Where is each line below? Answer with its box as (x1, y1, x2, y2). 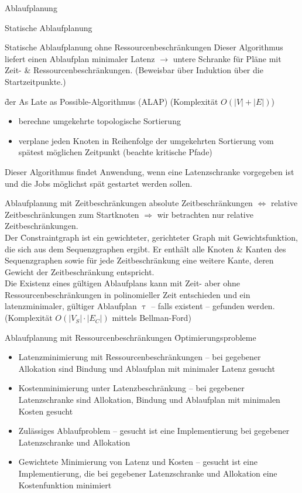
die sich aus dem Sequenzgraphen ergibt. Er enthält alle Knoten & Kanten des (5, 242, 286, 255)
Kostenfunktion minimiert (18, 478, 112, 491)
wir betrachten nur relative (157, 208, 253, 220)
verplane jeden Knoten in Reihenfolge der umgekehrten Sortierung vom (18, 134, 274, 146)
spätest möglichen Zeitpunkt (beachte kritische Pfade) (18, 146, 212, 158)
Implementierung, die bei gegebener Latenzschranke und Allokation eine (18, 467, 277, 479)
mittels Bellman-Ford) (112, 311, 191, 324)
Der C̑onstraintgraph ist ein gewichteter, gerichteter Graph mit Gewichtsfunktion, (5, 231, 298, 243)
